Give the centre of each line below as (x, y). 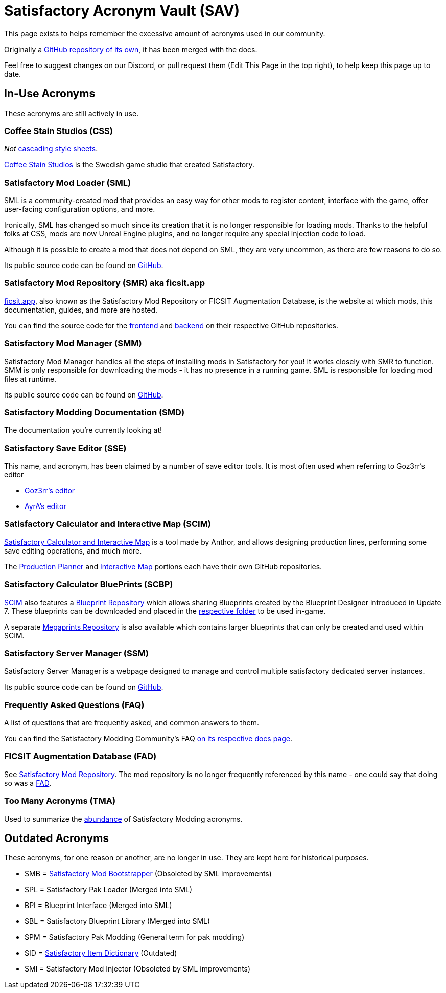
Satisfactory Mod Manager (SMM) (73, 344)
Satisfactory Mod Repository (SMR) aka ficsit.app (104, 283)
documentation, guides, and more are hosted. (81, 310)
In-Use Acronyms (50, 94)
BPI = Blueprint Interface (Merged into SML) (98, 906)
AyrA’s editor (45, 506)
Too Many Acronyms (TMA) (60, 801)
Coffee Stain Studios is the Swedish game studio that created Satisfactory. (130, 165)
